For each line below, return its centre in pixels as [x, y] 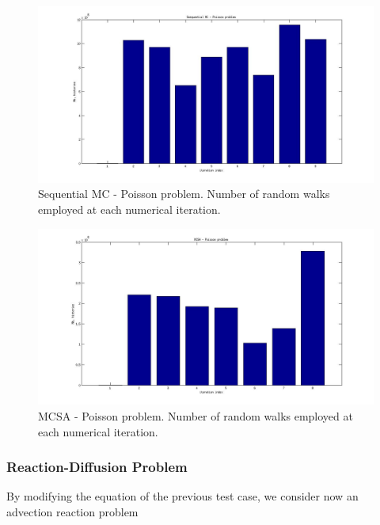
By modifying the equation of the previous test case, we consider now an [182, 496]
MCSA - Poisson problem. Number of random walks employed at [196, 415]
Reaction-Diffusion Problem [97, 467]
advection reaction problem [72, 511]
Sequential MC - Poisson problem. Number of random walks [184, 194]
